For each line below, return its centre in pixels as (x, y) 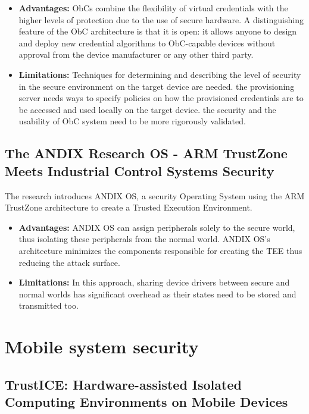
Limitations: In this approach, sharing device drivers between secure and (154, 282)
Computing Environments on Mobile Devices (146, 402)
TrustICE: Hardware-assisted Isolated (123, 384)
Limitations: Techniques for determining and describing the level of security (160, 74)
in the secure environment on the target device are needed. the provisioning (157, 86)
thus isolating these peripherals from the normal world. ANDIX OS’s (144, 239)
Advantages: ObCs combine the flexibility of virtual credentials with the (153, 8)
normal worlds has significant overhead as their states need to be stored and (157, 294)
